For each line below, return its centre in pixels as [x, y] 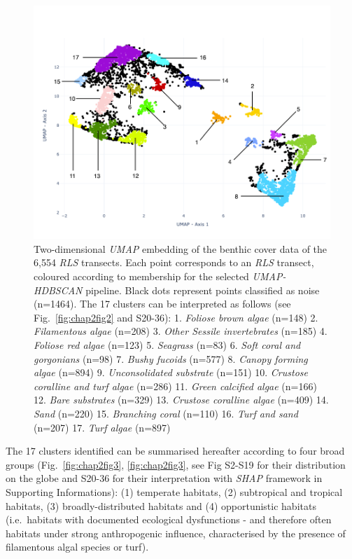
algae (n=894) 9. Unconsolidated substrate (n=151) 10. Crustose [171, 372]
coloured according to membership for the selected [141, 276]
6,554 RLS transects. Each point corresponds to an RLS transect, [174, 262]
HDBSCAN [58, 290]
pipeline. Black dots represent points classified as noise [203, 290]
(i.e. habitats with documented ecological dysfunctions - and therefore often [169, 519]
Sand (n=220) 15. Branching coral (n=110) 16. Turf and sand [166, 413]
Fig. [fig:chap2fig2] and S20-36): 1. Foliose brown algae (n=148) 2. [176, 317]
